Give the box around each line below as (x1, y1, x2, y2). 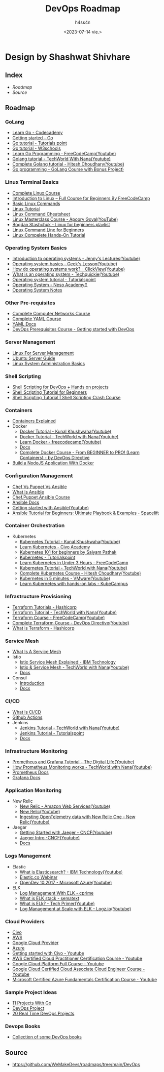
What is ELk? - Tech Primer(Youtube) (19, 900, 95, 907)
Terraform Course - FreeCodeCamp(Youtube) (12, 615, 105, 620)
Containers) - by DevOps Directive (19, 455, 90, 461)
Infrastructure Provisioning (5, 593, 71, 600)
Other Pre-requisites (5, 299, 56, 306)
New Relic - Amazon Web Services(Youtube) (19, 803, 111, 809)
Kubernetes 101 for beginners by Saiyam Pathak (19, 549, 117, 555)
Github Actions (12, 714, 43, 720)
